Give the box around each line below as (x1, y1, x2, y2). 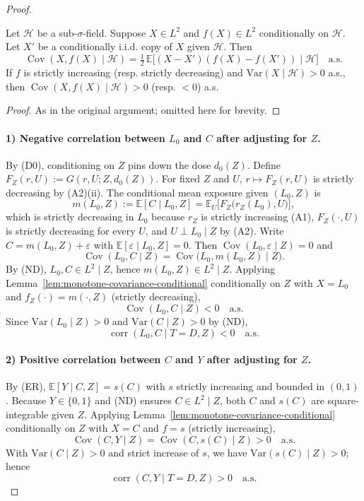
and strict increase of (108, 444, 199, 459)
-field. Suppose (83, 25, 146, 40)
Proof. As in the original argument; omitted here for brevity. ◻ (6, 102, 281, 117)
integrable (6, 406, 49, 421)
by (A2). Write (219, 223, 284, 238)
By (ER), (6, 379, 46, 394)
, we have (206, 444, 247, 459)
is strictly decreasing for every (6, 223, 136, 238)
